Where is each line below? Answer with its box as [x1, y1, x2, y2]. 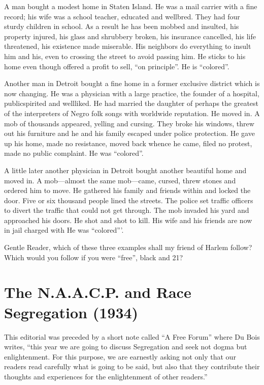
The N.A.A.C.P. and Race [4, 282, 191, 302]
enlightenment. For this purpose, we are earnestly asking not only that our [4, 351, 236, 362]
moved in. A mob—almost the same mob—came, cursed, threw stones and [4, 175, 236, 185]
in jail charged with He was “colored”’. [4, 225, 124, 235]
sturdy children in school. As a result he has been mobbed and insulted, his [4, 21, 239, 32]
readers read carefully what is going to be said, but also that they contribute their [4, 361, 260, 372]
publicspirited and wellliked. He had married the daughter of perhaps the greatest [4, 98, 259, 108]
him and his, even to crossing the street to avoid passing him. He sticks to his [4, 50, 246, 61]
